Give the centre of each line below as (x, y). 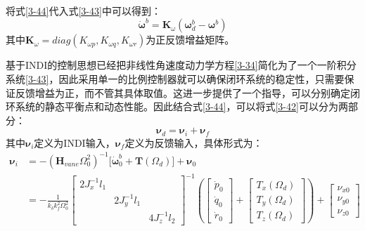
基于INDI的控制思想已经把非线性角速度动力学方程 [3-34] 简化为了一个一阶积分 (181, 65)
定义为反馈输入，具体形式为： (194, 142)
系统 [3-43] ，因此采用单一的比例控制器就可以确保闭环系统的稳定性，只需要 (175, 78)
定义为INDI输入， (75, 142)
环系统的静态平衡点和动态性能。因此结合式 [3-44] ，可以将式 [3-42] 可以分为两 (177, 106)
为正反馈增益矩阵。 (190, 40)
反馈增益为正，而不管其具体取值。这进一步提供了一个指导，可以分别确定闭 (187, 92)
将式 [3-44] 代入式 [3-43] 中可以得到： (83, 11)
